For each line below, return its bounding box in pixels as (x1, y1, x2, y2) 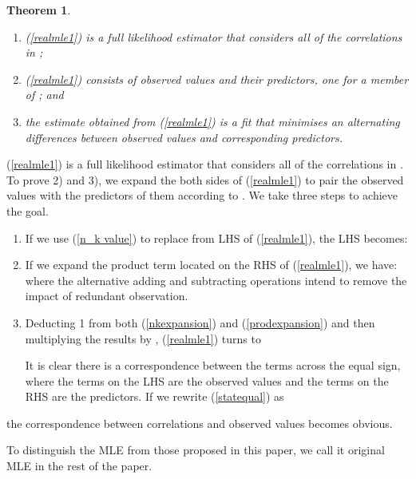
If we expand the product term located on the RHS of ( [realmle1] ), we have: (25, 256, 398, 273)
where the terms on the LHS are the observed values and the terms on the (25, 372, 389, 389)
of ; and (25, 86, 64, 103)
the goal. (6, 202, 49, 219)
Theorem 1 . (6, 2, 71, 18)
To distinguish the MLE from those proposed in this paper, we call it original (6, 441, 385, 458)
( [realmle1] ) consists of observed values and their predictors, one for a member (25, 70, 409, 87)
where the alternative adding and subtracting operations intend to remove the (25, 271, 407, 288)
